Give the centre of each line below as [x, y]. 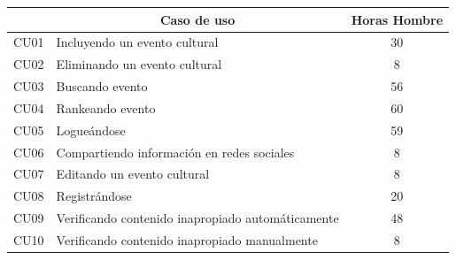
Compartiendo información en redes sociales [175, 152]
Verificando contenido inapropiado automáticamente [197, 218]
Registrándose [94, 196]
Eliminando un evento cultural [139, 64]
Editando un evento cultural [133, 174]
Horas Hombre [397, 19]
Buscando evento [102, 86]
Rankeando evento [106, 107]
